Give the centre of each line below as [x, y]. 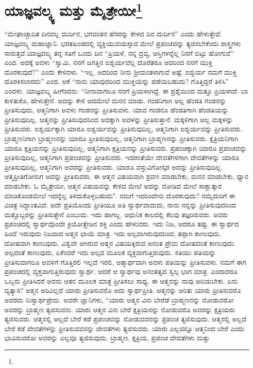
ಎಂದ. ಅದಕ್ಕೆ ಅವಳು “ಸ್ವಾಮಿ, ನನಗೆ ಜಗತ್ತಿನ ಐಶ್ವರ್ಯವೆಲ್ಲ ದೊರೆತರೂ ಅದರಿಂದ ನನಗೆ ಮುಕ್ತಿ [109, 62]
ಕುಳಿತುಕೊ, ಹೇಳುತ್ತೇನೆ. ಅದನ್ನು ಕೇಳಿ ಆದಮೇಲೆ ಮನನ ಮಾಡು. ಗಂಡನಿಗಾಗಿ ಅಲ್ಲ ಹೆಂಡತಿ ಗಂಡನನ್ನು [115, 100]
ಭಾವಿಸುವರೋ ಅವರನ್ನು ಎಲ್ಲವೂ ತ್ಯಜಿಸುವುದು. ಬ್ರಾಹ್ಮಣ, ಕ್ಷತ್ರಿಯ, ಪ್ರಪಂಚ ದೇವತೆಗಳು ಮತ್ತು [107, 338]
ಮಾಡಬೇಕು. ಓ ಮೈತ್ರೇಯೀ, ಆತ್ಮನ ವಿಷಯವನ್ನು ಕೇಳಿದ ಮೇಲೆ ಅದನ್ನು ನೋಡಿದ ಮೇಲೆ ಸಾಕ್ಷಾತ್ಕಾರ [113, 185]
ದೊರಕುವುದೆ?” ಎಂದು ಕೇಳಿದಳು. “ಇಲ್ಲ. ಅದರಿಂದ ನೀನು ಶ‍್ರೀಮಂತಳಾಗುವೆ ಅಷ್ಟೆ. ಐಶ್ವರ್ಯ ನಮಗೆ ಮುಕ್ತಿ [121, 72]
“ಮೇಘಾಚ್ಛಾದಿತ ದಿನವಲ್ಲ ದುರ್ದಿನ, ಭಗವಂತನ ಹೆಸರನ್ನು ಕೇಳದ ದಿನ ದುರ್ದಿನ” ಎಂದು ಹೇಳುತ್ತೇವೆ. [113, 34]
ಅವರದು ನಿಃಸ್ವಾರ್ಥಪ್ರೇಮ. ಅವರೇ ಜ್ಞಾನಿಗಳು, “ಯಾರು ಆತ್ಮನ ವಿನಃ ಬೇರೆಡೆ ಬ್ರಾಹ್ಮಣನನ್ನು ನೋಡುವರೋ [119, 300]
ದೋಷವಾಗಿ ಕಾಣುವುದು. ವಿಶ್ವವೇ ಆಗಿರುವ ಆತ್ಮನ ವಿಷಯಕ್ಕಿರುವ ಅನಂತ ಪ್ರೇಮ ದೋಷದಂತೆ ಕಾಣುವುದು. [120, 243]
